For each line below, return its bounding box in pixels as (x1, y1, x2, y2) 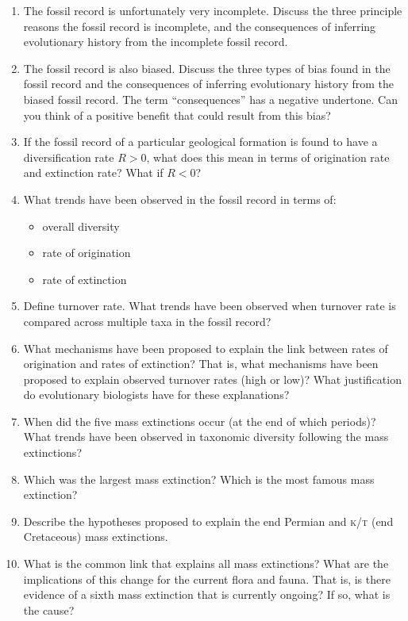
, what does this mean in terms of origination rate (146, 148, 390, 165)
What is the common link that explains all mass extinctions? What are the (23, 555, 389, 572)
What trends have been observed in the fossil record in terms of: (23, 190, 337, 207)
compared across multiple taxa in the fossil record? (23, 312, 271, 329)
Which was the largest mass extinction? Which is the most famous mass (23, 470, 375, 487)
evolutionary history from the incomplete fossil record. (23, 33, 288, 50)
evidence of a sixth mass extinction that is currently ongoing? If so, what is (23, 586, 391, 603)
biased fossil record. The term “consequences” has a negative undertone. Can (23, 90, 398, 107)
